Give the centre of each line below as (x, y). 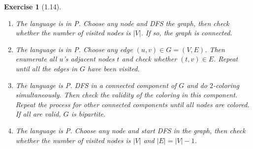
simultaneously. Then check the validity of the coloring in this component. (126, 95)
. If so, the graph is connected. (187, 33)
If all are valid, (38, 114)
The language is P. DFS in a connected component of (96, 85)
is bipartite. (88, 114)
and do (197, 85)
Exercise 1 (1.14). (33, 6)
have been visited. (114, 68)
